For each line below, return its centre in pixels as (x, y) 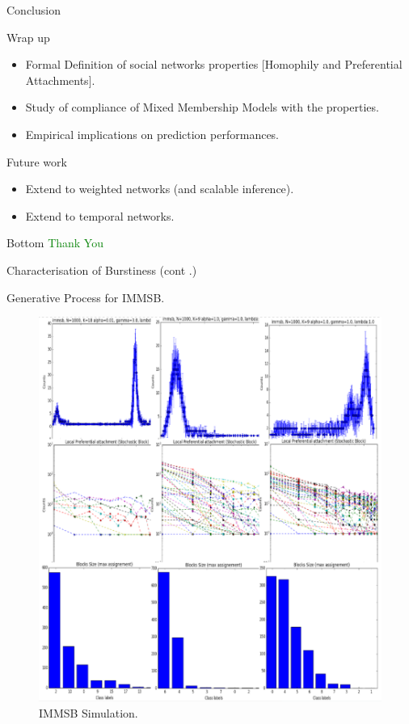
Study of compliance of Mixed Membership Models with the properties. (202, 107)
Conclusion (34, 10)
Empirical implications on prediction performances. (152, 134)
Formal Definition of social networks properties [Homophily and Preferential (214, 64)
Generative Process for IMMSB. (86, 297)
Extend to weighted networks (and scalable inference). (160, 189)
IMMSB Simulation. (89, 712)
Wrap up (28, 37)
